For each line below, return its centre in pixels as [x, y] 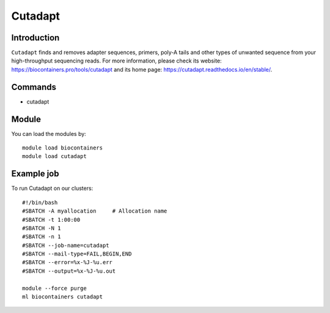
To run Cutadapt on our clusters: [52, 188]
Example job [35, 174]
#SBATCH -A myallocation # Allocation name [95, 211]
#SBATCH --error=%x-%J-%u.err [68, 262]
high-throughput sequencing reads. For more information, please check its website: [117, 61]
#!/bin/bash [40, 202]
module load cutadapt [54, 156]
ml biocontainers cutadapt [63, 297]
